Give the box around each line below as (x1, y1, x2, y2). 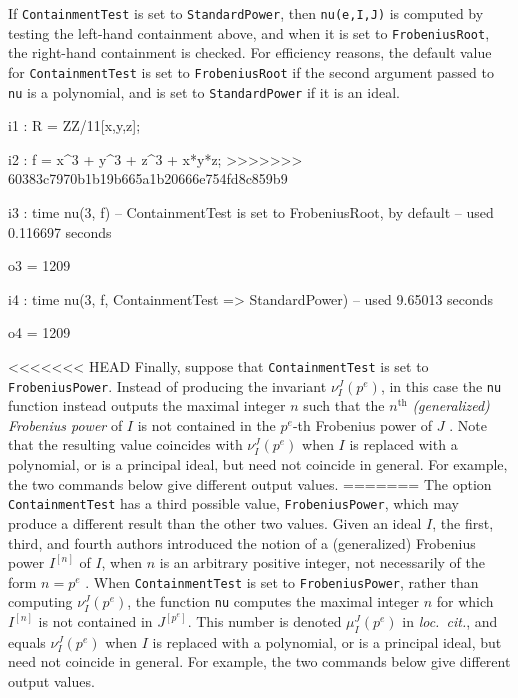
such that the (303, 395, 385, 416)
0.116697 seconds (8, 221, 112, 242)
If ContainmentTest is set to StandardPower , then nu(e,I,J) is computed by (8, 3, 484, 23)
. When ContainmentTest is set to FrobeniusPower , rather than (85, 571, 479, 592)
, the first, (432, 512, 494, 533)
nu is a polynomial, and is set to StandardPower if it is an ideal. (8, 81, 400, 102)
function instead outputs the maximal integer (8, 395, 286, 416)
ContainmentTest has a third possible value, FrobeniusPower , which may (8, 493, 459, 514)
